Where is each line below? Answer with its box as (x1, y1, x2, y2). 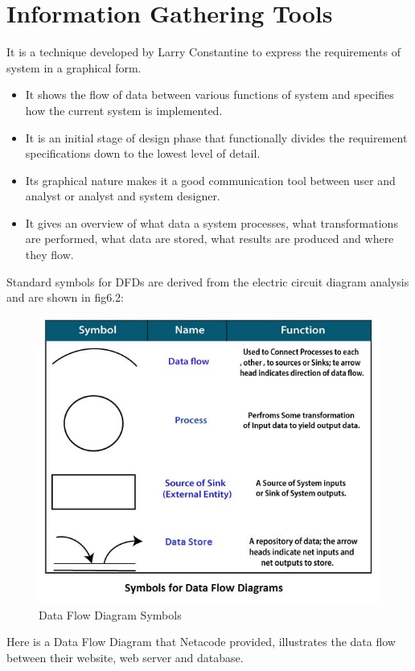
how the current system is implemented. (25, 101, 223, 118)
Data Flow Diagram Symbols (39, 606, 182, 623)
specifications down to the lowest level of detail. (25, 145, 261, 162)
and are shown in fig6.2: (6, 289, 124, 306)
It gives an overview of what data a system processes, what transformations (25, 214, 398, 231)
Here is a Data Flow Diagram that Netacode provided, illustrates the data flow (6, 633, 396, 650)
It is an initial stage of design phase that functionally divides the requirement (25, 129, 408, 146)
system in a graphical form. (6, 59, 142, 76)
